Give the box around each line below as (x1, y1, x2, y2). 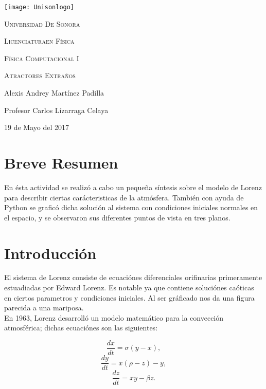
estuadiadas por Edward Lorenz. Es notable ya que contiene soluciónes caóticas (4, 282, 254, 293)
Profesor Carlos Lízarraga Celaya (4, 104, 109, 115)
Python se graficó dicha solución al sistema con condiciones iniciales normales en (4, 202, 258, 213)
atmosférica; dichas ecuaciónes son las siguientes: (4, 322, 158, 333)
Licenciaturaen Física (4, 35, 75, 46)
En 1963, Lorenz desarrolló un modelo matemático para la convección (4, 312, 224, 323)
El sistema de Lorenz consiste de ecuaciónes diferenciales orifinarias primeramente (4, 272, 262, 283)
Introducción (4, 242, 97, 263)
